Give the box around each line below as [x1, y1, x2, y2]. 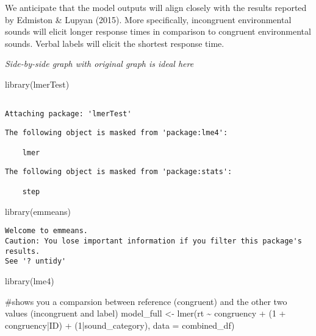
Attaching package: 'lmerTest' [5, 110, 132, 119]
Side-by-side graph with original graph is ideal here [5, 57, 194, 70]
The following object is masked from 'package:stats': [5, 167, 232, 176]
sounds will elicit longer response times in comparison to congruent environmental [5, 25, 311, 38]
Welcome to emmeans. [5, 226, 88, 236]
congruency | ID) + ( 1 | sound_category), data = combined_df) [5, 318, 235, 331]
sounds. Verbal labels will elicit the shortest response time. [5, 37, 224, 49]
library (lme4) [5, 275, 54, 287]
